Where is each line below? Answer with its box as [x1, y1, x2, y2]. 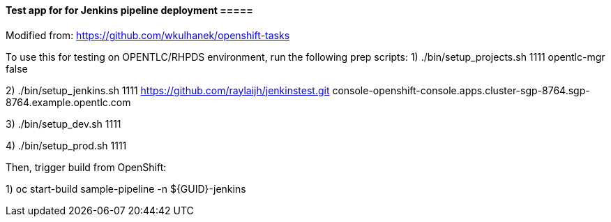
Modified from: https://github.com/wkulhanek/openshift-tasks [6, 29, 290, 41]
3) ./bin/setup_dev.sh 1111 [6, 117, 121, 130]
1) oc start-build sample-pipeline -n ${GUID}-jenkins [6, 182, 246, 195]
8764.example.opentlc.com [6, 96, 131, 108]
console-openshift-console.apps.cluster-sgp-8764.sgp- [332, 84, 590, 96]
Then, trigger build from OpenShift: [6, 161, 167, 173]
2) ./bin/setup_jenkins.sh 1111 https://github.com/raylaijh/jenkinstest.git [6, 84, 330, 96]
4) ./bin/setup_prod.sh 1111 [6, 139, 127, 151]
